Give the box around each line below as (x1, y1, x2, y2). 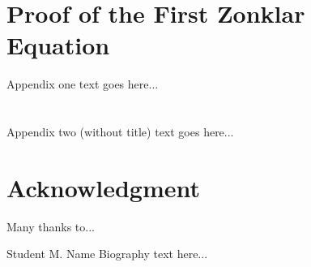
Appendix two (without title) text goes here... (6, 123, 234, 140)
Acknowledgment (6, 170, 200, 204)
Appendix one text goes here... (6, 75, 159, 93)
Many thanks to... (6, 217, 95, 235)
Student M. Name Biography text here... (6, 245, 208, 262)
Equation (6, 28, 110, 62)
